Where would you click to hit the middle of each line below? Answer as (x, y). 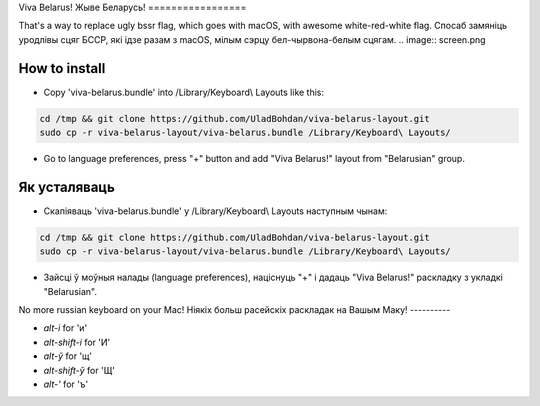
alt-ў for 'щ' (67, 356)
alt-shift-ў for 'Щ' (79, 370)
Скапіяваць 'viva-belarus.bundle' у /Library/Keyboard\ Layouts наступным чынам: (215, 211)
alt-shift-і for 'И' (77, 342)
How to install (62, 68)
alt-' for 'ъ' (66, 384)
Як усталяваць (66, 186)
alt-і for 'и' (65, 328)
